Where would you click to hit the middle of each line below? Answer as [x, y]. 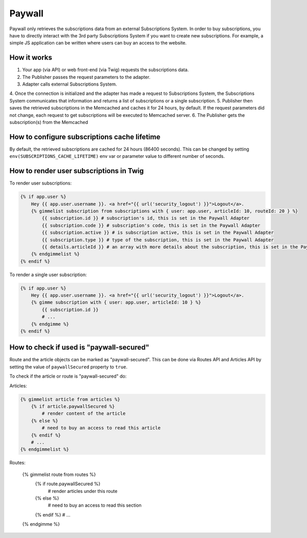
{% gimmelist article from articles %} [70, 399]
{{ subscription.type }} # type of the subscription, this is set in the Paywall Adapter [158, 240]
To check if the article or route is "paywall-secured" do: [68, 376]
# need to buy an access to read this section [95, 505]
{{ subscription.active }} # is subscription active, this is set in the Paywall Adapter [158, 233]
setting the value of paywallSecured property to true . [69, 367]
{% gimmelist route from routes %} [59, 474]
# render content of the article [84, 413]
